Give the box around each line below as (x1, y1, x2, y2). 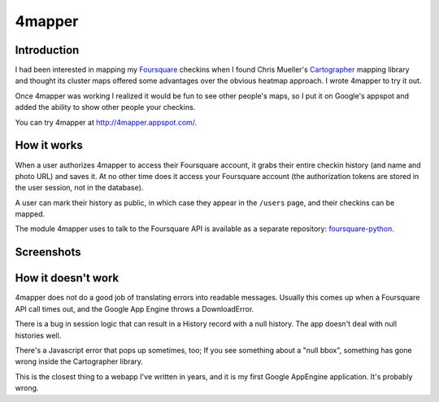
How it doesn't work (15, 271, 120, 285)
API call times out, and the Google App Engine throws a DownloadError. (15, 304, 254, 313)
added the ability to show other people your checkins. (15, 103, 196, 112)
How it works (15, 138, 83, 152)
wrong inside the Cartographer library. (15, 356, 144, 366)
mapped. (15, 209, 46, 219)
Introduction (15, 43, 80, 57)
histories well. (15, 330, 62, 340)
